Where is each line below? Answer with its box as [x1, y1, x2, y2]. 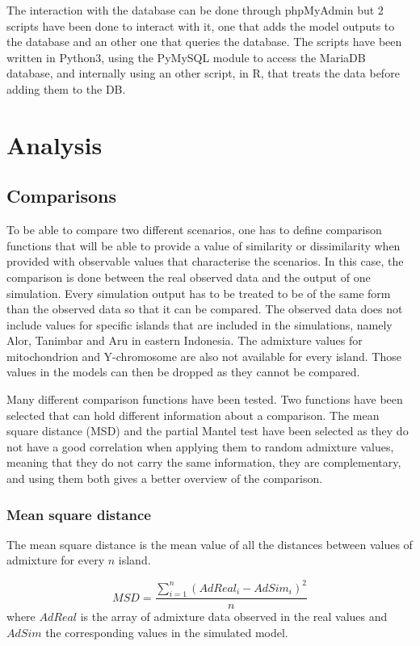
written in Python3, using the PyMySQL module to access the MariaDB [6, 48, 366, 65]
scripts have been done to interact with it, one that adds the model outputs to [6, 17, 395, 34]
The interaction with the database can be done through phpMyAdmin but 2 [6, 2, 384, 18]
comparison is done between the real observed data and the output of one [6, 268, 371, 285]
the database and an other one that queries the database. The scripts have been [6, 33, 402, 50]
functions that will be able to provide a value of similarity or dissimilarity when [6, 237, 401, 254]
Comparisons [6, 183, 117, 208]
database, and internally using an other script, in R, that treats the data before [6, 65, 400, 82]
